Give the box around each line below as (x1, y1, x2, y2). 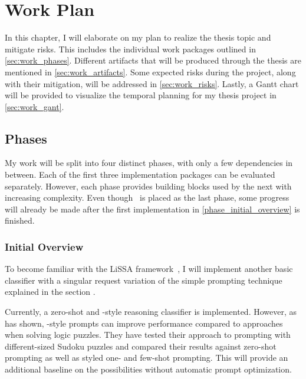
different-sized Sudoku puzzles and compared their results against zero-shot (5, 340, 277, 352)
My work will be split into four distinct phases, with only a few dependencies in (5, 157, 293, 169)
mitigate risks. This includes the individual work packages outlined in (5, 42, 256, 55)
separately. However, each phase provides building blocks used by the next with (5, 179, 292, 192)
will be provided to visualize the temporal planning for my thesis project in (5, 89, 277, 101)
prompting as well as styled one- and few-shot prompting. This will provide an (5, 351, 288, 364)
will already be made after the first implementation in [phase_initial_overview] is (5, 202, 300, 215)
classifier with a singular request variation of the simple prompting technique (5, 274, 282, 286)
